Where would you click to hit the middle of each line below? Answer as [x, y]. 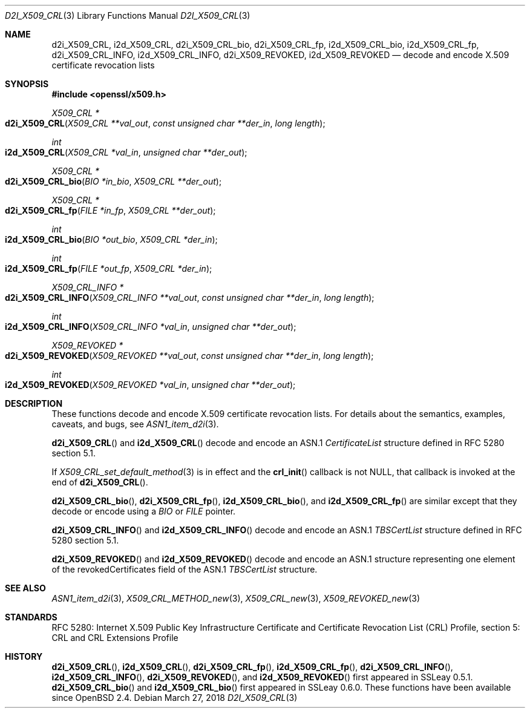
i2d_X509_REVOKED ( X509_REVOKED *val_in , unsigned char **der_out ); [150, 385]
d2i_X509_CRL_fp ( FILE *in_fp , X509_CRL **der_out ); [110, 210]
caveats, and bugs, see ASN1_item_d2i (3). [135, 424]
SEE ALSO [25, 588]
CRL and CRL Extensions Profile [115, 638]
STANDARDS [31, 617]
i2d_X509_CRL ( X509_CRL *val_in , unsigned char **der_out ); [126, 152]
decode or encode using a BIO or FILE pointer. [144, 511]
